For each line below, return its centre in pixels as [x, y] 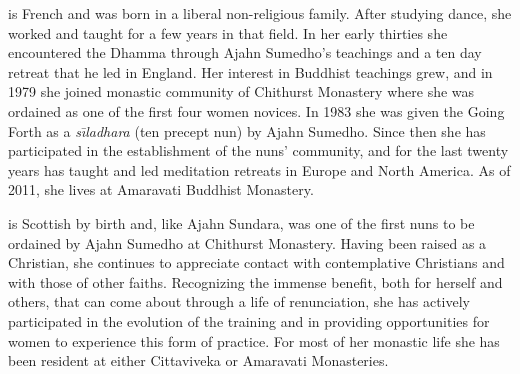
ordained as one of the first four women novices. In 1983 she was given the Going [256, 110]
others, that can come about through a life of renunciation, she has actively [239, 301]
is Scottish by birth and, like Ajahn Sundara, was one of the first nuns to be [241, 222]
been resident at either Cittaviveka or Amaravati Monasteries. [198, 360]
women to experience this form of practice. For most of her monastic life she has [254, 340]
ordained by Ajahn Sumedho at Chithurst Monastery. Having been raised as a [247, 242]
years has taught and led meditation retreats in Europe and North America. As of [259, 169]
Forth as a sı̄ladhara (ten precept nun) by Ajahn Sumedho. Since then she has [247, 130]
